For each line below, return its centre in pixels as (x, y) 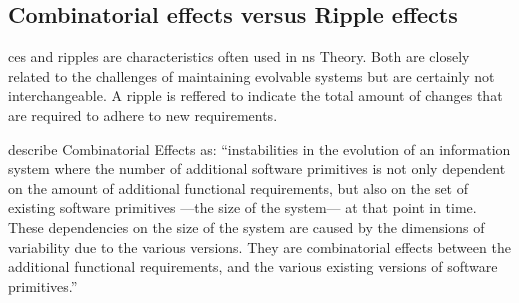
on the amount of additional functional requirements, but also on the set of (238, 187)
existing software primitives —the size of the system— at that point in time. (242, 207)
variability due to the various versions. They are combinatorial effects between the (259, 246)
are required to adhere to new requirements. (143, 114)
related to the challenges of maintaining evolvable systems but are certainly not (251, 75)
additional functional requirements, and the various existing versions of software (253, 266)
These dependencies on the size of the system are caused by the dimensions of (246, 226)
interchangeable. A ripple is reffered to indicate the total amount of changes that (255, 95)
